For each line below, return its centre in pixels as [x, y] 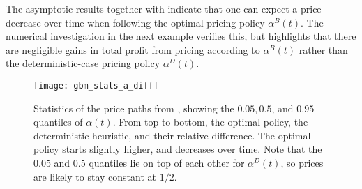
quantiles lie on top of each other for [167, 162]
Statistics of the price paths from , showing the [134, 108]
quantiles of [58, 122]
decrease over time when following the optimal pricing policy [135, 22]
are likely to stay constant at [95, 176]
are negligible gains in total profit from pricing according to [133, 49]
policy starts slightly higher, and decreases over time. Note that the [178, 149]
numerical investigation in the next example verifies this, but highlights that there [181, 36]
